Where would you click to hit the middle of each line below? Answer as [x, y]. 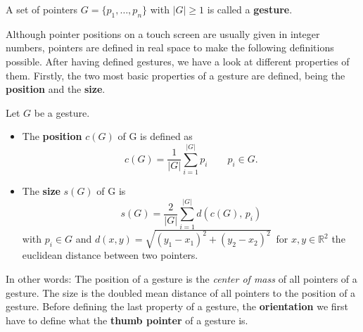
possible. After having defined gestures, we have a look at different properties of [178, 61]
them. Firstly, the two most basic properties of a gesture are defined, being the [176, 75]
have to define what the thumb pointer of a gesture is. [127, 320]
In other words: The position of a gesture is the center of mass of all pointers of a [181, 278]
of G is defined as [155, 136]
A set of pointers [42, 9]
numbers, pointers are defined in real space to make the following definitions [170, 47]
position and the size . [56, 89]
